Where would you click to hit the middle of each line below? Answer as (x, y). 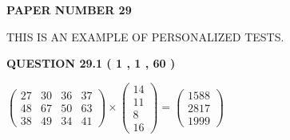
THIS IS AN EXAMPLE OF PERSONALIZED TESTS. (145, 36)
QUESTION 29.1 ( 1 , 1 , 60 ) (91, 63)
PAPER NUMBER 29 (69, 10)
